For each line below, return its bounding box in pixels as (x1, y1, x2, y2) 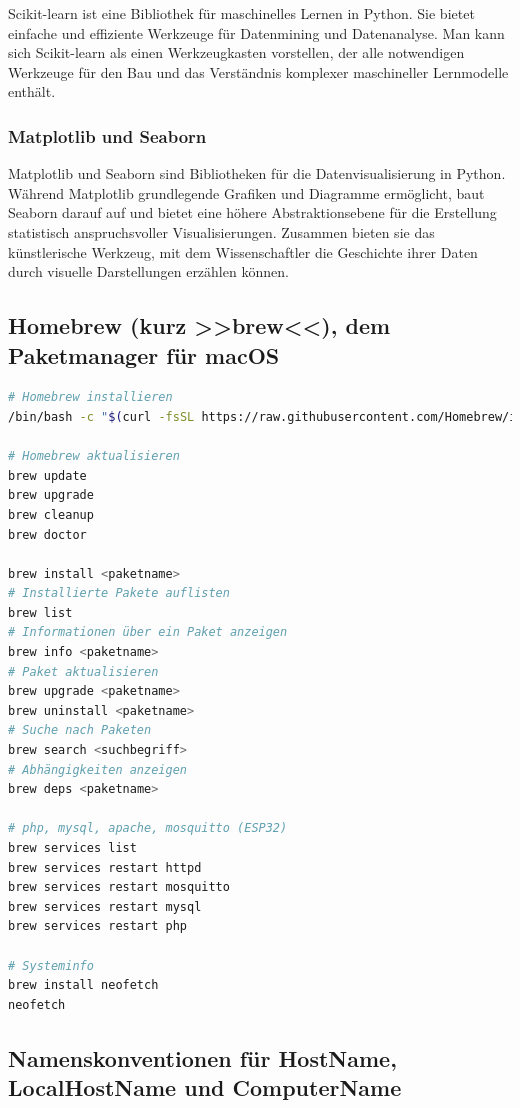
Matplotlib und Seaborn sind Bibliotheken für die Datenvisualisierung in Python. (8, 163, 506, 184)
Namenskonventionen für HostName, (8, 1042, 397, 1073)
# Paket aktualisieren (8, 664, 159, 679)
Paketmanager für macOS (8, 339, 280, 370)
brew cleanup (8, 507, 94, 522)
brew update (8, 468, 87, 483)
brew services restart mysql (8, 899, 202, 914)
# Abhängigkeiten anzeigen (8, 762, 187, 777)
